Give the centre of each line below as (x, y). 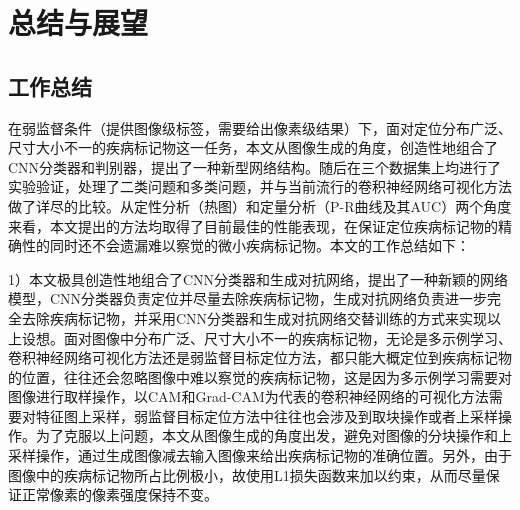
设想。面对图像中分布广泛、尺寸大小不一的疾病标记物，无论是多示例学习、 (266, 337)
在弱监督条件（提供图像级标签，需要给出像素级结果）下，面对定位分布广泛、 (260, 127)
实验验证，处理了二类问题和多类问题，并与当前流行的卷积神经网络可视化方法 (260, 186)
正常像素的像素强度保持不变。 (119, 494)
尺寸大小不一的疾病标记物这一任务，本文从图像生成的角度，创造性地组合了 (253, 147)
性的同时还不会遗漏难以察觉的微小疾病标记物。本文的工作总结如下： (245, 245)
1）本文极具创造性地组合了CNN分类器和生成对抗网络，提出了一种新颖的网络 (258, 278)
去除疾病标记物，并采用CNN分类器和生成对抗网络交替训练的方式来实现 (254, 317)
